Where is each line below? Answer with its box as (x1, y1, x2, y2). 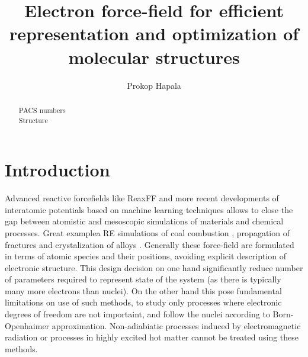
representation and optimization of (9, 21, 299, 46)
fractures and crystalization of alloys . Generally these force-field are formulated (5, 238, 294, 250)
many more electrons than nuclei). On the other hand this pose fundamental (5, 284, 282, 297)
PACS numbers (18, 105, 66, 115)
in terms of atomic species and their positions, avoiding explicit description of (5, 250, 287, 262)
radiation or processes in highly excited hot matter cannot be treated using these (5, 331, 299, 343)
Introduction (5, 157, 110, 182)
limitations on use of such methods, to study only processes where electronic (5, 296, 282, 308)
